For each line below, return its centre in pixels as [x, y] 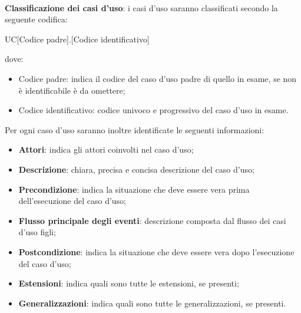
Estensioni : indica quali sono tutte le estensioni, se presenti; [129, 283]
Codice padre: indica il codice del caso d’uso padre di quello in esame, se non [158, 78]
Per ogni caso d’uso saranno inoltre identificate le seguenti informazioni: [135, 129]
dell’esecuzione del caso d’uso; [72, 201]
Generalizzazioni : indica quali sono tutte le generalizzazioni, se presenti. [152, 303]
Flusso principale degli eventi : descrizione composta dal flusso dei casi [152, 220]
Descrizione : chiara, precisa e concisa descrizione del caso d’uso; [136, 169]
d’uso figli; [37, 232]
